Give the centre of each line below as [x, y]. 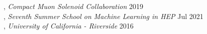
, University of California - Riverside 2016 [69, 26]
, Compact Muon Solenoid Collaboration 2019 [73, 6]
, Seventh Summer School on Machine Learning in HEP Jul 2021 [103, 16]
